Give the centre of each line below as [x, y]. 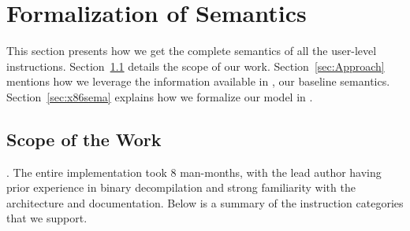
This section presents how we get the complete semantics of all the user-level [192, 51]
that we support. [47, 218]
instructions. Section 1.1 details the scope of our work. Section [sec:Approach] [196, 66]
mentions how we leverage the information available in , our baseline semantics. [198, 81]
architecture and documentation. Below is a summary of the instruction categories [205, 202]
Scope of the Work [84, 139]
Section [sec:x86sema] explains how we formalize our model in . [160, 96]
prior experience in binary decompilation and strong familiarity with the [181, 187]
